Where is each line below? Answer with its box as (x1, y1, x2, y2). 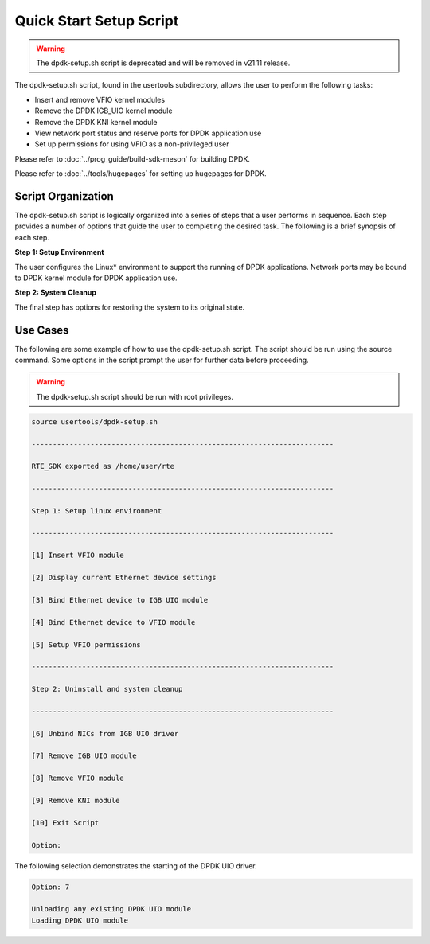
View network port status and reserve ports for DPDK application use (34, 128, 262, 138)
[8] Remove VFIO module (31, 774, 125, 783)
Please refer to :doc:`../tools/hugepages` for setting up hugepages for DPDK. (14, 169, 267, 178)
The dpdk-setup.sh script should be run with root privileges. (36, 392, 234, 401)
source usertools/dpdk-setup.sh (31, 417, 158, 426)
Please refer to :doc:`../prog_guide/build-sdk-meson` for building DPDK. (14, 154, 251, 163)
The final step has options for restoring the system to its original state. (14, 302, 245, 312)
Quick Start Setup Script (14, 12, 179, 29)
